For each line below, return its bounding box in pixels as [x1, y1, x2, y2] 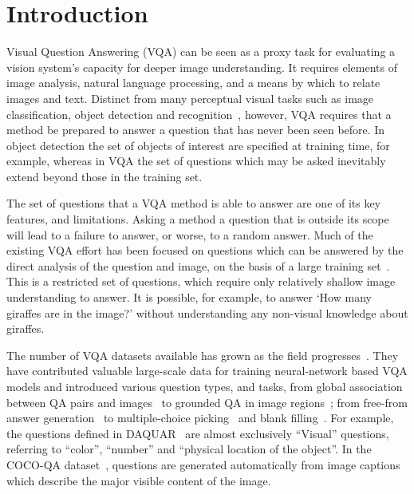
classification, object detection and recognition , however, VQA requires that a [6, 105, 392, 122]
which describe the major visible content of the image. [6, 472, 271, 488]
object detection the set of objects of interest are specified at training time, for [6, 136, 390, 153]
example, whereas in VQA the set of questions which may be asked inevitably [6, 152, 386, 169]
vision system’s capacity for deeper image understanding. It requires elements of [6, 58, 397, 75]
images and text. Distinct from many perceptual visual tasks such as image [6, 89, 374, 106]
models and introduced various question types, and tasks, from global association [6, 378, 403, 394]
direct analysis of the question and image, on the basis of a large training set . [6, 257, 390, 274]
